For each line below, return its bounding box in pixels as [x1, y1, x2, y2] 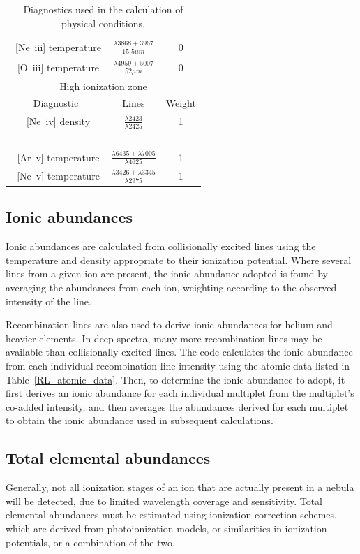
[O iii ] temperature [17, 59, 100, 74]
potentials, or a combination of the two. [6, 534, 175, 549]
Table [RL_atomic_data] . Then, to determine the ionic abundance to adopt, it [6, 372, 345, 386]
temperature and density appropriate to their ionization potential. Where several [6, 252, 352, 267]
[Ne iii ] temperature [15, 40, 101, 54]
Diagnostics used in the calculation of [23, 2, 183, 16]
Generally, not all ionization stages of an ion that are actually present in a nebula [6, 480, 354, 495]
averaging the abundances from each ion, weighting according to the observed [6, 280, 337, 295]
